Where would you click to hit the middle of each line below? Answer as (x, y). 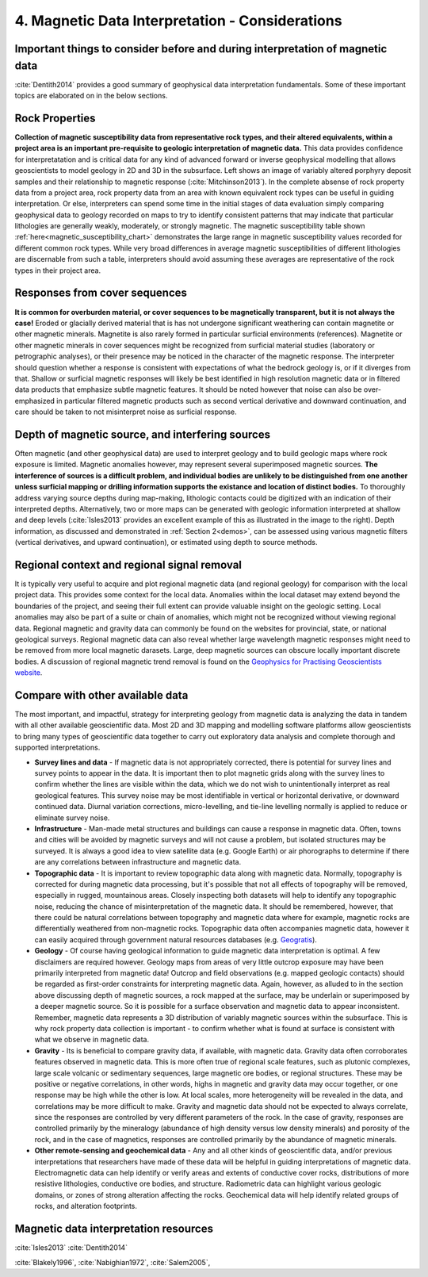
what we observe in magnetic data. (92, 1040)
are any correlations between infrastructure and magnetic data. (138, 862)
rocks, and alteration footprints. (86, 1206)
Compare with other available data (101, 695)
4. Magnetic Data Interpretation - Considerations (178, 21)
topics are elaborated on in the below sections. (91, 96)
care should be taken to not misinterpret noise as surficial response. (126, 412)
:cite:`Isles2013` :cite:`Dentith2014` (71, 1248)
